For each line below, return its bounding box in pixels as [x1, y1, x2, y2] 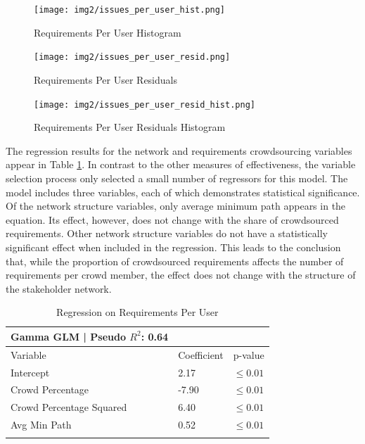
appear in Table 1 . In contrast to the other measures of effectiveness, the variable [6, 157, 356, 172]
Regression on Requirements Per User [56, 305, 219, 319]
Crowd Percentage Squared [11, 400, 127, 414]
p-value [233, 347, 264, 362]
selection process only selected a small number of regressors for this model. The [6, 170, 348, 185]
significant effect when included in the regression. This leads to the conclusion [6, 239, 341, 254]
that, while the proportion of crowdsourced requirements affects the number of [6, 253, 344, 268]
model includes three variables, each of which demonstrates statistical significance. [6, 184, 360, 199]
